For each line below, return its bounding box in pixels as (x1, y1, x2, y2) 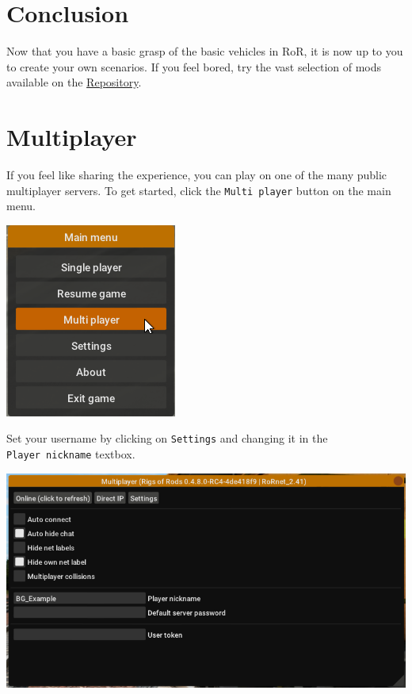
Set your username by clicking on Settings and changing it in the (6, 430, 328, 447)
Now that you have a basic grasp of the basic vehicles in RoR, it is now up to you (6, 43, 403, 59)
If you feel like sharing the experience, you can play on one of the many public (6, 167, 387, 183)
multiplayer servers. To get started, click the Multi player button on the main (6, 182, 391, 198)
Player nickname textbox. (6, 446, 135, 462)
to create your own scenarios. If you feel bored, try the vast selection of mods (6, 58, 382, 75)
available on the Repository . (6, 74, 142, 90)
